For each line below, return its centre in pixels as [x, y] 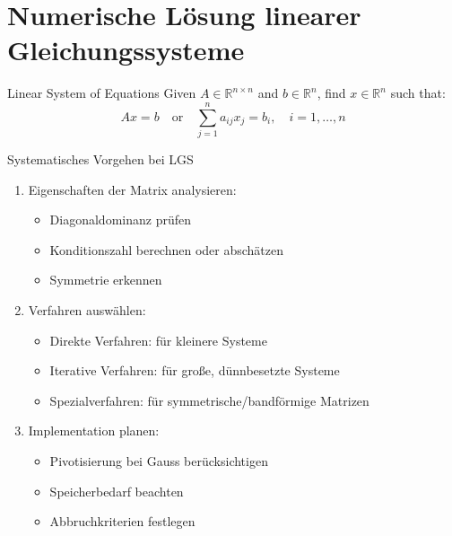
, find [331, 93]
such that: [418, 93]
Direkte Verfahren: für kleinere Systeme [158, 340]
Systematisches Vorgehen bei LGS [100, 159]
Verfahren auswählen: [87, 310]
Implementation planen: [94, 431]
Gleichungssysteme [126, 50]
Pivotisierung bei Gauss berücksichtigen [159, 460]
